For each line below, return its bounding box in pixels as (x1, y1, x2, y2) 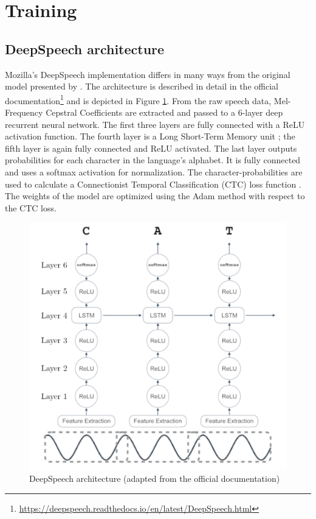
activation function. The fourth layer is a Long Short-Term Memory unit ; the (5, 130, 295, 143)
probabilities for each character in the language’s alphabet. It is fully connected (5, 154, 301, 166)
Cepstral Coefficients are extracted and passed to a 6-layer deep (46, 106, 283, 119)
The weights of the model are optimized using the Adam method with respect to (5, 189, 305, 202)
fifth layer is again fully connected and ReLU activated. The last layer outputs (5, 141, 297, 154)
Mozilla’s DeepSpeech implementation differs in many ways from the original (5, 68, 290, 80)
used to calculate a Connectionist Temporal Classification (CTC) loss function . (5, 177, 301, 190)
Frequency (5, 106, 43, 119)
